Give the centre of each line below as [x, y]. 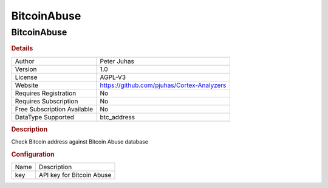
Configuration [33, 155]
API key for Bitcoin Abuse [75, 175]
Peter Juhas [117, 61]
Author [25, 61]
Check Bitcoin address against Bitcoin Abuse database [80, 142]
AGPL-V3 [113, 77]
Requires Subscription [46, 101]
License [26, 77]
